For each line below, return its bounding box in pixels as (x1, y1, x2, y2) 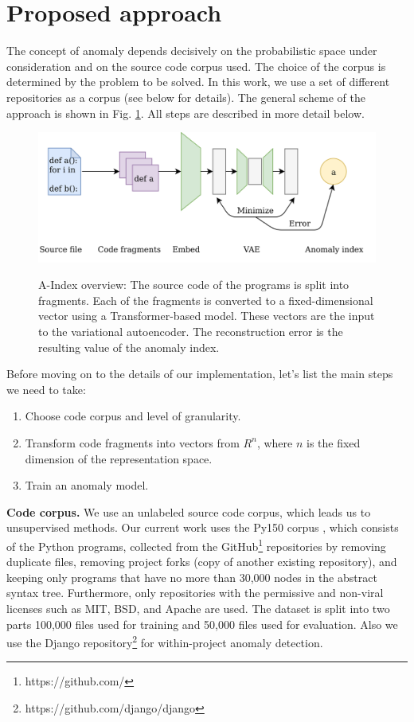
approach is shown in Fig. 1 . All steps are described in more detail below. (6, 104, 365, 121)
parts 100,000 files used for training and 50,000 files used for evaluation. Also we (6, 615, 398, 632)
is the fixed (307, 434, 361, 451)
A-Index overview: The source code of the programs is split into (38, 276, 350, 293)
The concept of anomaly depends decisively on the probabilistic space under (6, 42, 377, 59)
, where (256, 434, 293, 451)
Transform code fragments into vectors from (25, 434, 240, 451)
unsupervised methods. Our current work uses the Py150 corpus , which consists (6, 519, 399, 536)
